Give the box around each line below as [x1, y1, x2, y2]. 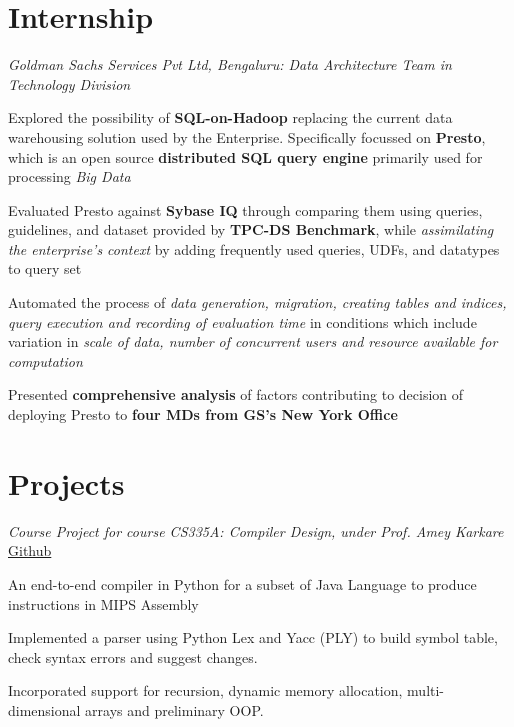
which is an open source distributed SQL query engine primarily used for [8, 146, 483, 167]
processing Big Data [8, 166, 131, 187]
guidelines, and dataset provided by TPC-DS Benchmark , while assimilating [8, 219, 494, 240]
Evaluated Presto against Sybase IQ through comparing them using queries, [8, 199, 483, 220]
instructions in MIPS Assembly [8, 593, 199, 614]
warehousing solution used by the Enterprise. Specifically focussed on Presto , [8, 126, 486, 147]
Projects [8, 462, 125, 503]
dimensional [8, 699, 81, 720]
